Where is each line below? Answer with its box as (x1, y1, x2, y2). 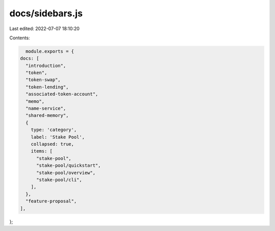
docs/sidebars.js (9, 8, 83, 19)
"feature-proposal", (25, 198, 77, 204)
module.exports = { (25, 48, 74, 54)
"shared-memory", (25, 113, 69, 118)
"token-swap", (25, 77, 61, 83)
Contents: (9, 35, 30, 41)
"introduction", (25, 63, 66, 68)
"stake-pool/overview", (36, 170, 96, 175)
